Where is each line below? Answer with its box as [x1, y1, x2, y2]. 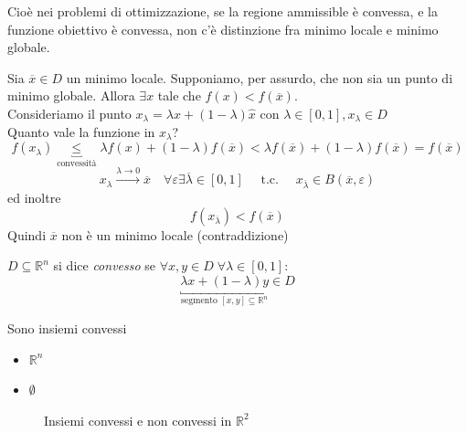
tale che [157, 86, 201, 105]
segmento [181, 296, 218, 306]
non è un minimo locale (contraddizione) [61, 225, 289, 244]
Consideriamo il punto [7, 103, 132, 122]
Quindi [7, 225, 47, 244]
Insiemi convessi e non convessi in [44, 410, 232, 429]
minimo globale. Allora [7, 86, 135, 105]
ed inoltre [7, 188, 61, 207]
